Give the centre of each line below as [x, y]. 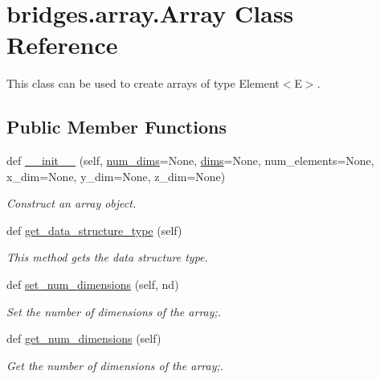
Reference [62, 45]
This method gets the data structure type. [107, 257]
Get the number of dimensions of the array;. [115, 365]
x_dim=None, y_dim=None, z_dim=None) [116, 176]
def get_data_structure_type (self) [94, 230]
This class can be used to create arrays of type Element [143, 83]
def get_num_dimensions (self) [84, 338]
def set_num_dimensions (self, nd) [93, 284]
